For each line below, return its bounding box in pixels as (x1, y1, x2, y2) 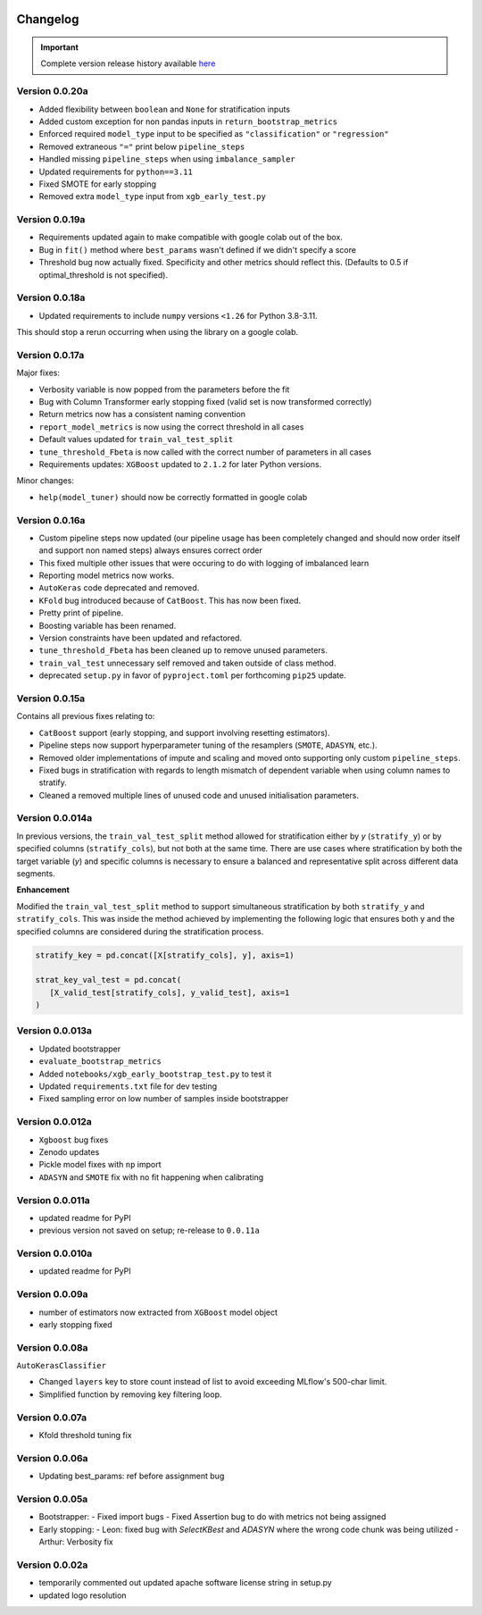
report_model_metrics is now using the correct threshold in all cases (38, 421, 304, 432)
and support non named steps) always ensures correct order (38, 545, 263, 556)
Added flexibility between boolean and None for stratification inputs (38, 104, 290, 114)
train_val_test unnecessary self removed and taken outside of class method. (38, 657, 337, 668)
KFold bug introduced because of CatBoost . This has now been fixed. (38, 595, 302, 606)
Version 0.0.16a (16, 514, 86, 526)
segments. (16, 868, 55, 879)
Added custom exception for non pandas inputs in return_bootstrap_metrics (38, 116, 338, 127)
